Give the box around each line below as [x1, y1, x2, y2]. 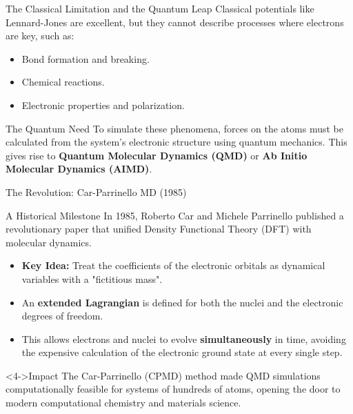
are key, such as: [6, 28, 74, 43]
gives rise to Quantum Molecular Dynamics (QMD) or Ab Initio [6, 148, 307, 162]
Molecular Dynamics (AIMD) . [6, 161, 152, 176]
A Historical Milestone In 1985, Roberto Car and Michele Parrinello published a [6, 208, 344, 222]
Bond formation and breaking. [21, 51, 150, 66]
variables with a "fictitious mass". [21, 271, 163, 286]
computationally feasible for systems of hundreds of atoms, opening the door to [6, 382, 341, 396]
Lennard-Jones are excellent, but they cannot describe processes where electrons [6, 14, 344, 29]
